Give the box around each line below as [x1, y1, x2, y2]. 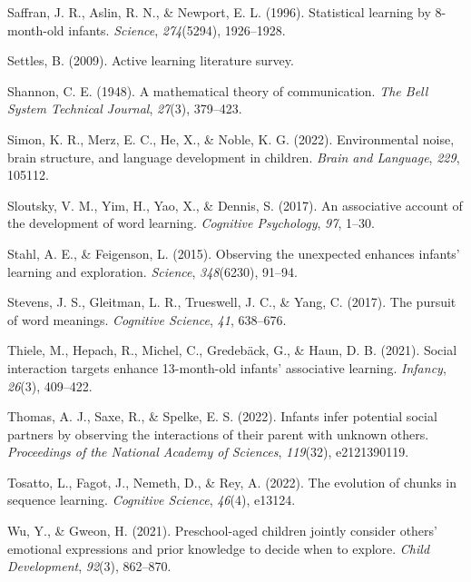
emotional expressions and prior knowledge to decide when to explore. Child [7, 538, 430, 557]
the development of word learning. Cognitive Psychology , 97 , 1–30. [7, 213, 375, 232]
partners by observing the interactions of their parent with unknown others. [7, 424, 429, 443]
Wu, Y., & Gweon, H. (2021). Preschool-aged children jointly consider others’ [7, 521, 437, 540]
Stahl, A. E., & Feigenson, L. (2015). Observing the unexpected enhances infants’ [7, 243, 460, 262]
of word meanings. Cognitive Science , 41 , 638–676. [7, 310, 287, 329]
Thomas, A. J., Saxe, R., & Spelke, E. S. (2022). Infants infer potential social [7, 407, 437, 426]
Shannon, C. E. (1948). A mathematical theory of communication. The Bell [7, 81, 428, 100]
